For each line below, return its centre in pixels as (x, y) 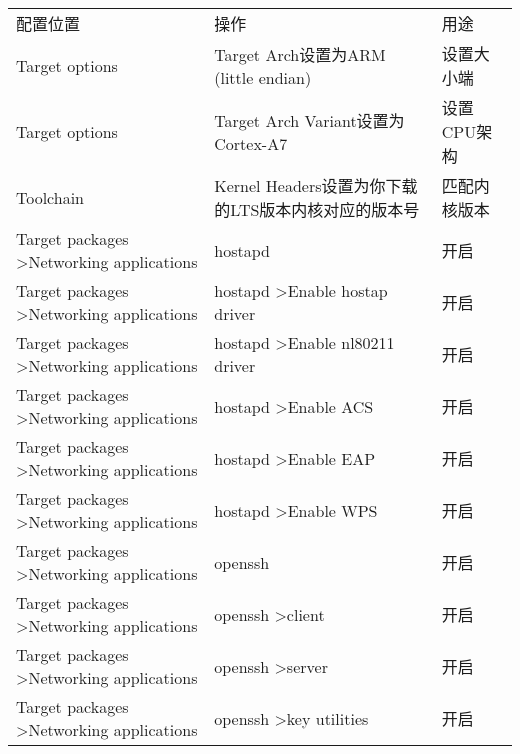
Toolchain (50, 197)
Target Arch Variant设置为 (309, 120)
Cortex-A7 (251, 143)
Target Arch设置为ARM (300, 54)
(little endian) (263, 77)
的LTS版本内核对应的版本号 (317, 209)
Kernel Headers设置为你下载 (316, 185)
